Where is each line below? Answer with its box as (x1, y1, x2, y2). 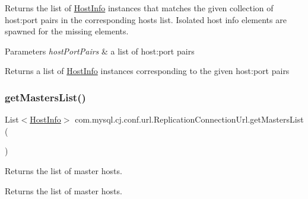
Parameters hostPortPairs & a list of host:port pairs (5, 44, 195, 57)
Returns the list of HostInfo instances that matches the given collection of (5, 2, 274, 14)
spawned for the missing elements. (5, 25, 129, 37)
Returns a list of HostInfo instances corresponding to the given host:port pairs (5, 65, 290, 77)
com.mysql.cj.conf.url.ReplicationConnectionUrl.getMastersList (75, 113, 304, 126)
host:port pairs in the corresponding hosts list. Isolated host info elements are (5, 13, 287, 25)
